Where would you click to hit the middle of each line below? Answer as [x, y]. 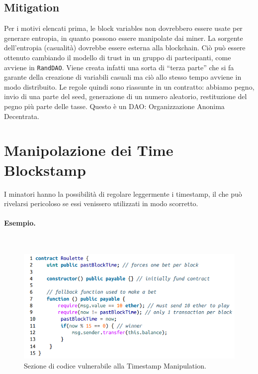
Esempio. [20, 223]
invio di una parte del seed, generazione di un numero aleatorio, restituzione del [126, 96]
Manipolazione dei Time [89, 150]
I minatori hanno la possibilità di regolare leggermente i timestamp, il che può [123, 193]
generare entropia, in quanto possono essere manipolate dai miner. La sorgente [124, 38]
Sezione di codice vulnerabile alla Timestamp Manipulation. [115, 366]
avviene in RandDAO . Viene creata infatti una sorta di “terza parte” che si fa [119, 67]
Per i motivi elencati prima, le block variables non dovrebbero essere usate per [123, 28]
